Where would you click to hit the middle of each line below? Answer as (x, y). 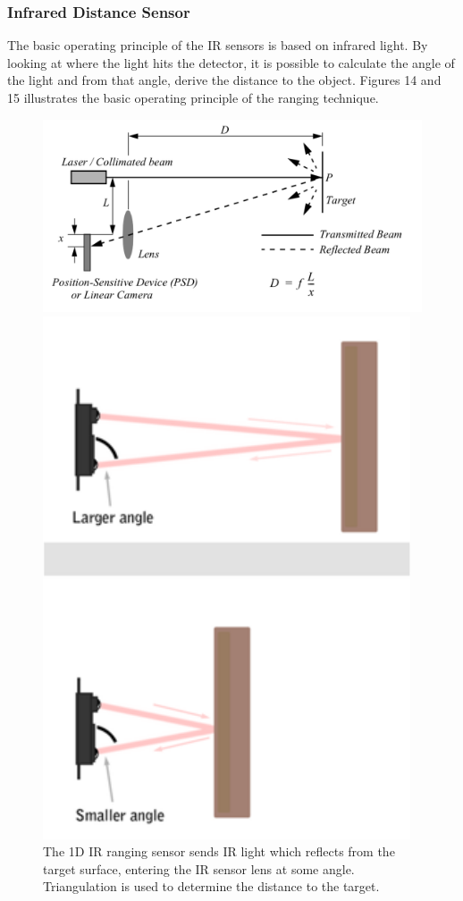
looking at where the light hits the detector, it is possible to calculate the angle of (231, 62)
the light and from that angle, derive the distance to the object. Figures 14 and (224, 80)
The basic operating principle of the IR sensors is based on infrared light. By (218, 45)
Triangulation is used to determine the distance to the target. (211, 886)
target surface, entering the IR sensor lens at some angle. (199, 868)
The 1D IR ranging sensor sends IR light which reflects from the (219, 851)
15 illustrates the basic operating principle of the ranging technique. (193, 97)
